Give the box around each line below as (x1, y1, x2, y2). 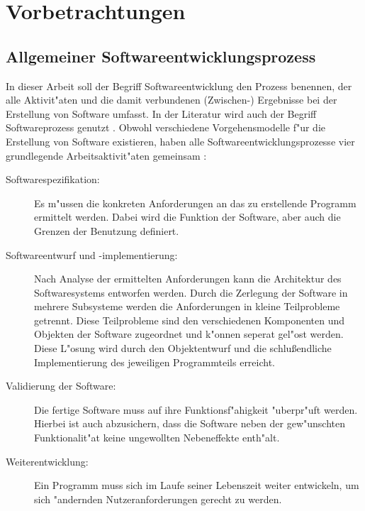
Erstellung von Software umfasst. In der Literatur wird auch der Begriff (6, 106, 317, 121)
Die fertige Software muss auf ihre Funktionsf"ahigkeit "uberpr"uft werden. (34, 402, 358, 417)
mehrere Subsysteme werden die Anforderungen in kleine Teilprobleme (34, 299, 340, 314)
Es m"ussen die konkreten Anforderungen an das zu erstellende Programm (34, 195, 356, 210)
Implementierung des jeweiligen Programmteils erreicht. (34, 354, 276, 369)
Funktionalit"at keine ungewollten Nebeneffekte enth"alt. (34, 430, 280, 445)
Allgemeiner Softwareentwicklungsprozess (6, 45, 316, 67)
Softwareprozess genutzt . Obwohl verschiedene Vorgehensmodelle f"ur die (6, 120, 326, 135)
